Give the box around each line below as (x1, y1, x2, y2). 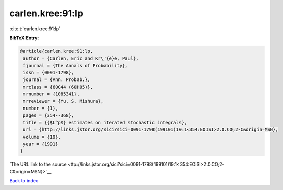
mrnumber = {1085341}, (23, 91, 80, 97)
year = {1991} (23, 141, 58, 147)
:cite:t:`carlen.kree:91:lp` (9, 25, 61, 32)
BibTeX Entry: (9, 35, 39, 41)
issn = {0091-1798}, (23, 70, 74, 76)
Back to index (9, 178, 38, 184)
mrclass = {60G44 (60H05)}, (23, 84, 93, 90)
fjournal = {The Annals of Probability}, (23, 63, 128, 68)
